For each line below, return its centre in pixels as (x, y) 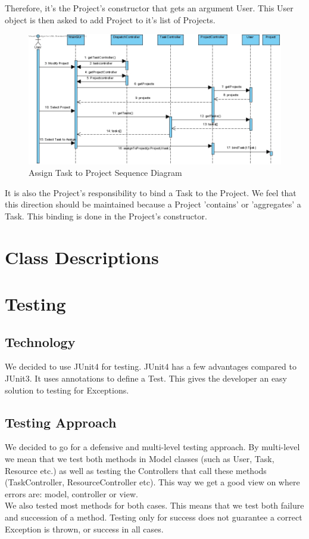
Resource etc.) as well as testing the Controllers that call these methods (136, 470)
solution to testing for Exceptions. (67, 390)
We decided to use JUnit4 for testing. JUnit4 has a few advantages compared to (151, 366)
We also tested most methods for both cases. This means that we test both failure (154, 505)
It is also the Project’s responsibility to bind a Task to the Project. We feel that (151, 192)
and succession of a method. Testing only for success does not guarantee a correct (154, 517)
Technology (40, 341)
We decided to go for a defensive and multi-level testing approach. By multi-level (152, 447)
